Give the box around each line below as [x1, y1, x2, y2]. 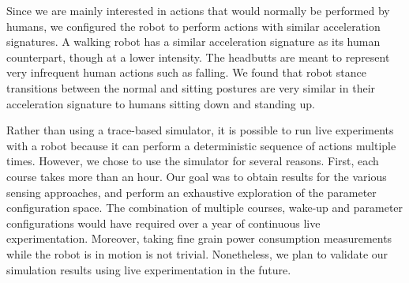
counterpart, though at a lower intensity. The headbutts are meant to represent [6, 48, 390, 65]
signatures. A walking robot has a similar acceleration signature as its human [6, 33, 381, 50]
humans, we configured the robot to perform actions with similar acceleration [6, 17, 381, 34]
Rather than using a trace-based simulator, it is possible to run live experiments [6, 122, 394, 138]
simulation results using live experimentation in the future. [6, 261, 291, 277]
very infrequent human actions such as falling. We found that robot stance [6, 64, 366, 81]
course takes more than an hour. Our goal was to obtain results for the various [6, 168, 387, 184]
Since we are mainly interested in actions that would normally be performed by [6, 2, 390, 18]
